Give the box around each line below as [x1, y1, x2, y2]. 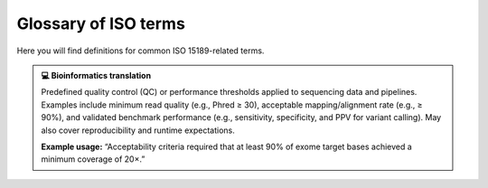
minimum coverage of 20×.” [41, 154, 145, 164]
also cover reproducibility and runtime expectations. [41, 125, 235, 136]
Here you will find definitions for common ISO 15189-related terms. [16, 45, 265, 56]
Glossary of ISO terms [16, 14, 185, 33]
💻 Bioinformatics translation [41, 70, 152, 80]
